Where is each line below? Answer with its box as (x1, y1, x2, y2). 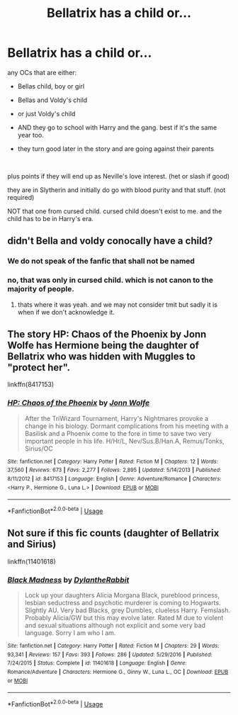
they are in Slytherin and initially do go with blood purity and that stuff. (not (7, 186, 226, 194)
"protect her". (7, 361, 71, 373)
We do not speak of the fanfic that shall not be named (7, 257, 195, 266)
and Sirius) (7, 539, 57, 551)
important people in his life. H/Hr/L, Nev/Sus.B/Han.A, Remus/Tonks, (24, 437, 225, 445)
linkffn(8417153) (7, 381, 55, 389)
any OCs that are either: (7, 68, 77, 77)
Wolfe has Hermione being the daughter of (7, 339, 200, 351)
